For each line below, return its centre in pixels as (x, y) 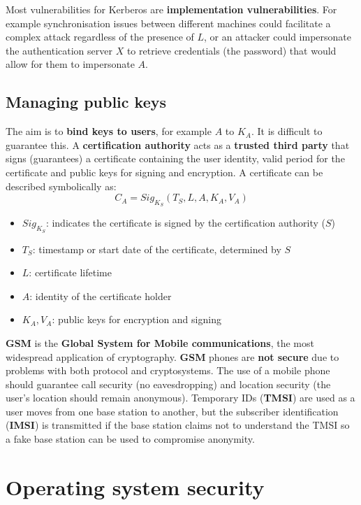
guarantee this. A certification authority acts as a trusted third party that (178, 144)
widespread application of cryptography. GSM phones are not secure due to (172, 356)
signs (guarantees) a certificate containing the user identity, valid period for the (175, 158)
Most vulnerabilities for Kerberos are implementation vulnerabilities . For (171, 9)
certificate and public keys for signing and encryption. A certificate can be (164, 172)
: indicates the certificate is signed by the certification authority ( (185, 223)
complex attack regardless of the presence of (100, 37)
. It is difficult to (287, 131)
